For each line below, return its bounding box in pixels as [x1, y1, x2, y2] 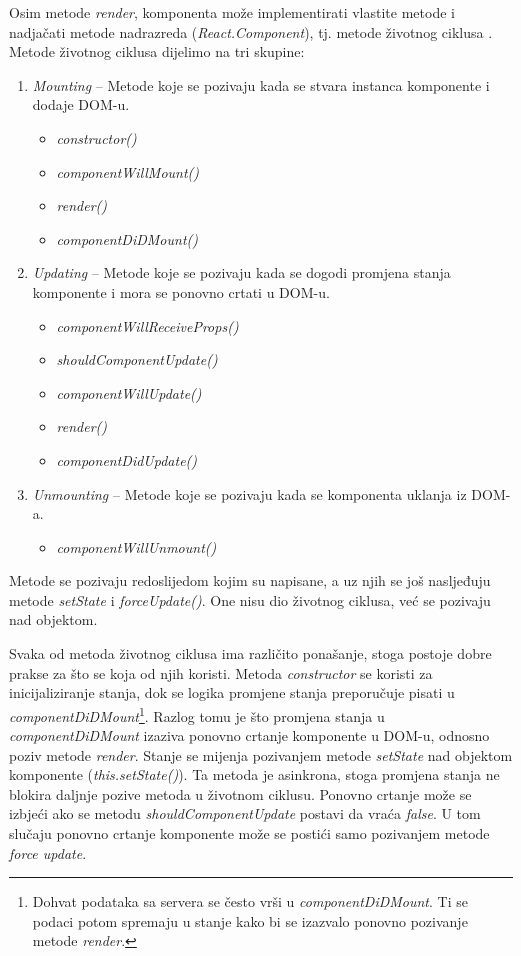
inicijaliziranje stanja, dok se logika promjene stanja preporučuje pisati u [9, 682, 455, 703]
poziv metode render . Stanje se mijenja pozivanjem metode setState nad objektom [9, 744, 513, 765]
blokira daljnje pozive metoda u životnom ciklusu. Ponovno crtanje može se [9, 783, 472, 804]
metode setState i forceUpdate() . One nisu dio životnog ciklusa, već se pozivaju [9, 589, 491, 610]
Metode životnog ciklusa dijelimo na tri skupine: [9, 41, 305, 62]
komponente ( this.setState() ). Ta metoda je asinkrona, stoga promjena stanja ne [9, 764, 500, 785]
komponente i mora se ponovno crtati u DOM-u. [32, 281, 330, 302]
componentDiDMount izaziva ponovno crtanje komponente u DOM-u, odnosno [9, 725, 490, 746]
